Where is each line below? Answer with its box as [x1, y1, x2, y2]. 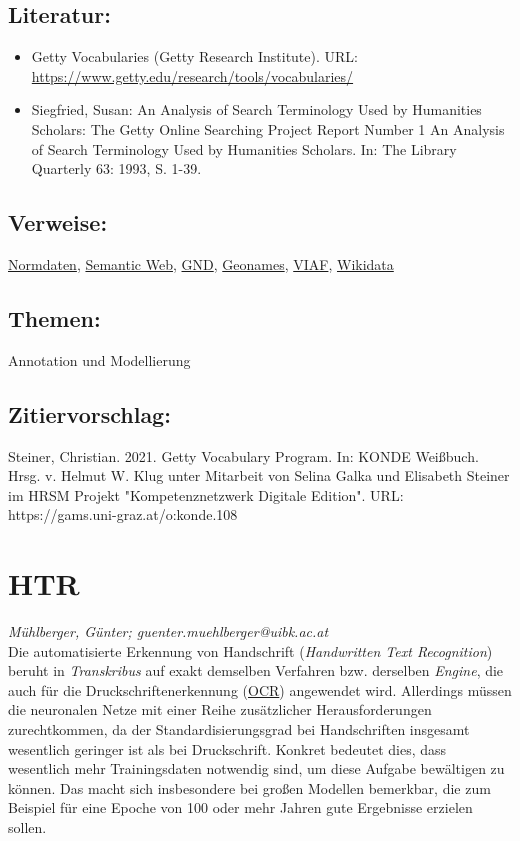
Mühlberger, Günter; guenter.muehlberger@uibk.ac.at [8, 621, 329, 642]
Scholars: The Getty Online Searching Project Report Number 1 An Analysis [31, 118, 505, 139]
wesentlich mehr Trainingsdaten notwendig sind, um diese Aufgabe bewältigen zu [8, 758, 505, 779]
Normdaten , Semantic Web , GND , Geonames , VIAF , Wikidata [8, 253, 394, 274]
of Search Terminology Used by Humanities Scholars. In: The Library [31, 138, 457, 159]
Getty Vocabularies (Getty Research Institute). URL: [31, 46, 358, 67]
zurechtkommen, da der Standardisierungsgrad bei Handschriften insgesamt [8, 719, 470, 740]
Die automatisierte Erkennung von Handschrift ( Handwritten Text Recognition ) [8, 640, 493, 661]
